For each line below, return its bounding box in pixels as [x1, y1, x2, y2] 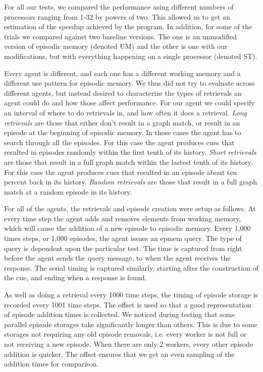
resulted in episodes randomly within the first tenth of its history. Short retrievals [4, 147, 256, 157]
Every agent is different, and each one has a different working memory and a [4, 68, 241, 78]
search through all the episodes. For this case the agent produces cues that [4, 137, 235, 147]
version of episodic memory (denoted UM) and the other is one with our [4, 41, 228, 51]
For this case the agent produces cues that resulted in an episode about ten [4, 166, 237, 177]
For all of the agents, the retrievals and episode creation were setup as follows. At [4, 203, 256, 214]
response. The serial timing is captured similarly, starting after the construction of [4, 262, 258, 273]
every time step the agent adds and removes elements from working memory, [4, 213, 241, 223]
